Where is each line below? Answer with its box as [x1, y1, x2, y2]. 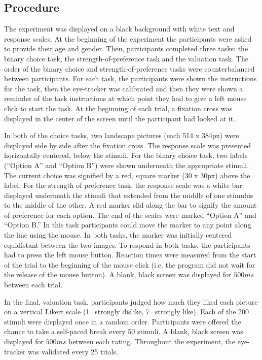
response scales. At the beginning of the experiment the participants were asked [4, 33, 252, 44]
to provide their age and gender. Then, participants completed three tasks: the [4, 43, 248, 54]
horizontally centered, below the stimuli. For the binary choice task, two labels [4, 150, 248, 160]
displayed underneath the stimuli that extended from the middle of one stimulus [4, 189, 253, 200]
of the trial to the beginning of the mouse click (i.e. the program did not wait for [4, 259, 255, 270]
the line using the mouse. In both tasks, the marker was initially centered [4, 230, 232, 240]
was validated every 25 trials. [28, 346, 119, 356]
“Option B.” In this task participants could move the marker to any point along [4, 219, 251, 230]
